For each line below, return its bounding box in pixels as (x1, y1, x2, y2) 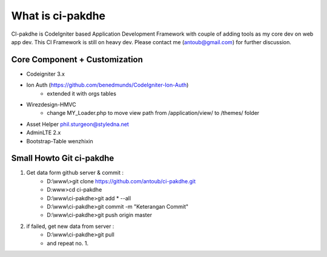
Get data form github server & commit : (26, 169, 124, 177)
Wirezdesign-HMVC (26, 101, 76, 108)
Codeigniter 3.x (26, 70, 65, 77)
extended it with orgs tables (47, 89, 116, 97)
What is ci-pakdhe (11, 9, 106, 22)
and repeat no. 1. (47, 239, 89, 247)
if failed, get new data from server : (26, 223, 114, 230)
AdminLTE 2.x (26, 129, 61, 136)
